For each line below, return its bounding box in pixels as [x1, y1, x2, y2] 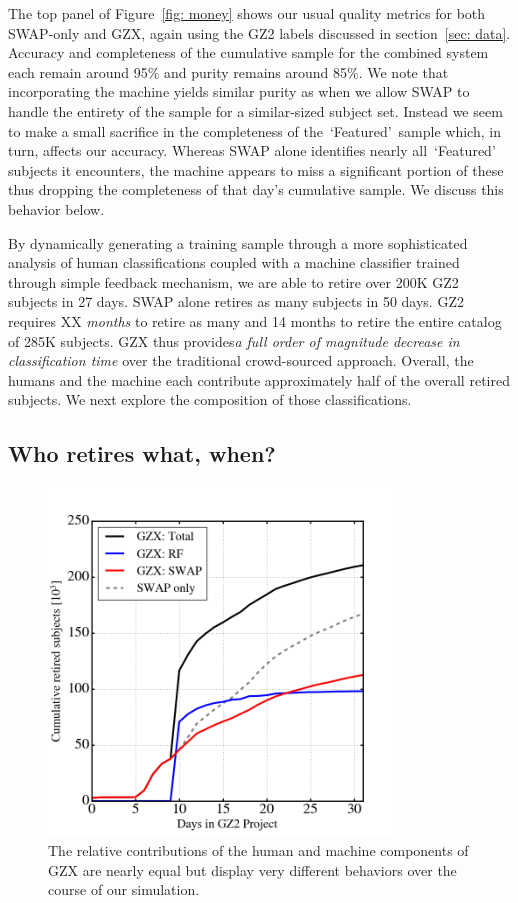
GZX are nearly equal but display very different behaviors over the [48, 859, 457, 880]
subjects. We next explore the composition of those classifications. [8, 389, 412, 410]
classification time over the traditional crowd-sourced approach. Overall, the [8, 350, 474, 371]
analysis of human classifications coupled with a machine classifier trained [8, 252, 460, 273]
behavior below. [8, 198, 105, 219]
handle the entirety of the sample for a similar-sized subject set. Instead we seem [8, 100, 503, 121]
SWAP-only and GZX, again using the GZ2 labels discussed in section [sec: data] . [8, 22, 511, 43]
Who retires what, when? [8, 438, 276, 469]
